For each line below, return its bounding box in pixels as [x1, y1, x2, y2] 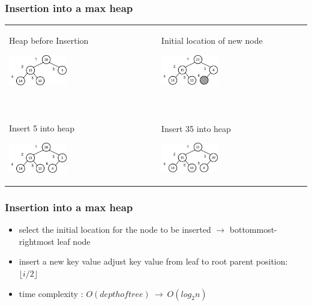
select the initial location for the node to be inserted [19, 223, 211, 236]
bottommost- [229, 223, 277, 236]
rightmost [19, 235, 55, 247]
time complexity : [19, 287, 83, 299]
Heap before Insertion [9, 34, 89, 46]
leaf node [57, 235, 91, 247]
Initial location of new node [161, 34, 263, 47]
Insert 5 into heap [9, 122, 75, 134]
